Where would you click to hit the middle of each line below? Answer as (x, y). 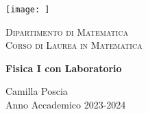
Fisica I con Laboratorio (64, 68)
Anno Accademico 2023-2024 (66, 105)
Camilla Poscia (37, 91)
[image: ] (28, 10)
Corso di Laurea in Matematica (74, 45)
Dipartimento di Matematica (67, 31)
